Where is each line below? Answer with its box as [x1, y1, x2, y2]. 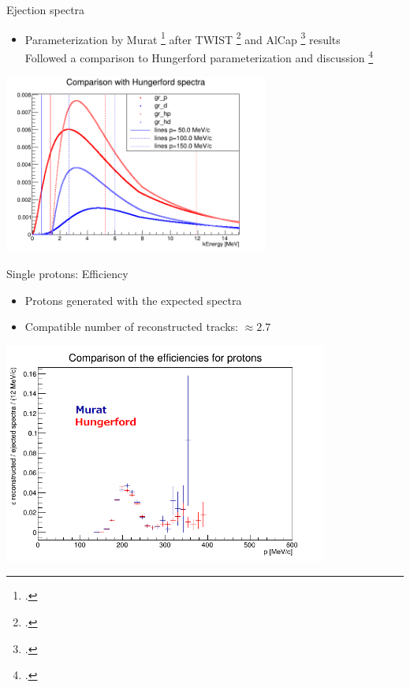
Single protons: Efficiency [6, 266, 129, 282]
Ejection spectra [6, 2, 85, 17]
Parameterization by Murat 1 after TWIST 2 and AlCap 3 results [24, 28, 341, 47]
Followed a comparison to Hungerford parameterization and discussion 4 [24, 46, 374, 65]
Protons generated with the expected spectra [24, 292, 242, 308]
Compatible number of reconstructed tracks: [24, 318, 238, 335]
